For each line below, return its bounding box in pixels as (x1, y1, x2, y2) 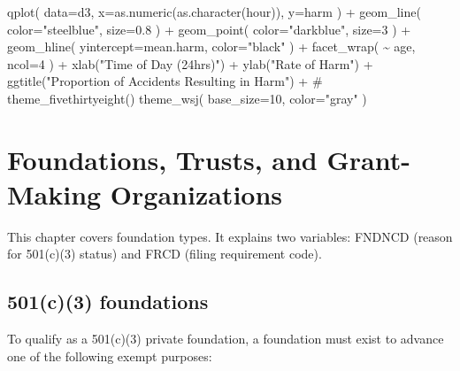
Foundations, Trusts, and (7, 141, 318, 177)
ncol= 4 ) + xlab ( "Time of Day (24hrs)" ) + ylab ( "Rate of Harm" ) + (7, 54, 373, 73)
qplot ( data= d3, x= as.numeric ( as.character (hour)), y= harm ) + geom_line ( (7, 3, 421, 20)
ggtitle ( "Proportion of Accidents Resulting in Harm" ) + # (7, 72, 323, 90)
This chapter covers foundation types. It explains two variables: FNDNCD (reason (7, 227, 453, 245)
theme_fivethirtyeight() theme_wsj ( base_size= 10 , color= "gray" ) (7, 89, 367, 107)
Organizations (110, 175, 283, 212)
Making (7, 175, 102, 212)
